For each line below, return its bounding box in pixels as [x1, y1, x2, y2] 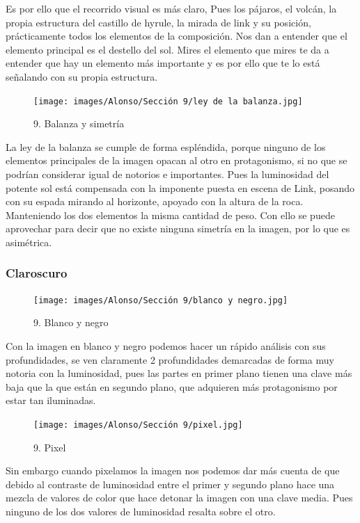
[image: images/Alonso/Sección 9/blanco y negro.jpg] [33, 295, 288, 305]
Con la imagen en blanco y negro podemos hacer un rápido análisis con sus [6, 339, 326, 353]
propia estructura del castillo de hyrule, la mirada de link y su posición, [6, 15, 311, 29]
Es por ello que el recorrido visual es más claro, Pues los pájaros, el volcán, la [6, 1, 337, 15]
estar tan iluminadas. [6, 393, 96, 408]
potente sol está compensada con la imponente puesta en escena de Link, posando [6, 180, 355, 195]
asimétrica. [6, 234, 52, 249]
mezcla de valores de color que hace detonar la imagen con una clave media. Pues [6, 490, 353, 505]
